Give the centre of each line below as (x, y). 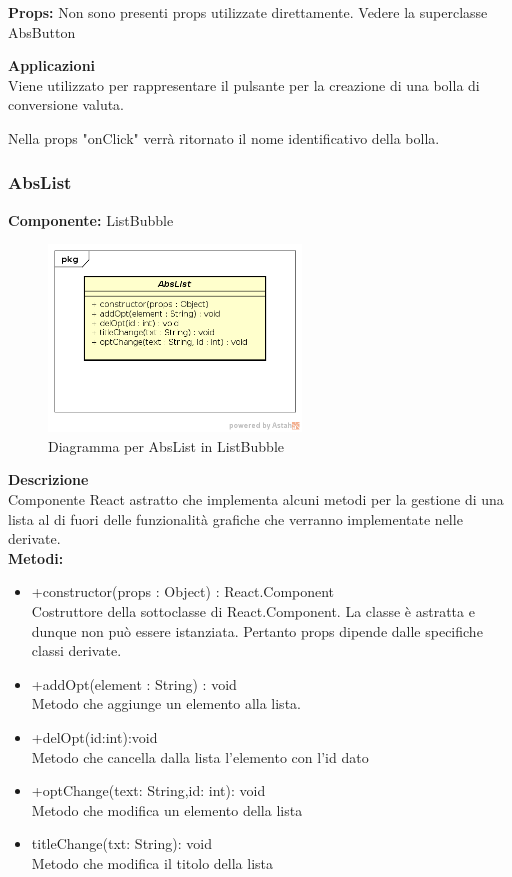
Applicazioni (52, 65)
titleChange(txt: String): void (121, 843)
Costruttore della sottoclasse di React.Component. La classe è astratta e (253, 611)
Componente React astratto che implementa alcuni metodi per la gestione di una (256, 499)
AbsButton (42, 31)
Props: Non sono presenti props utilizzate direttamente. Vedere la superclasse (248, 12)
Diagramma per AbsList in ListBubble (166, 445)
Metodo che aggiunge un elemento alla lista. (166, 703)
